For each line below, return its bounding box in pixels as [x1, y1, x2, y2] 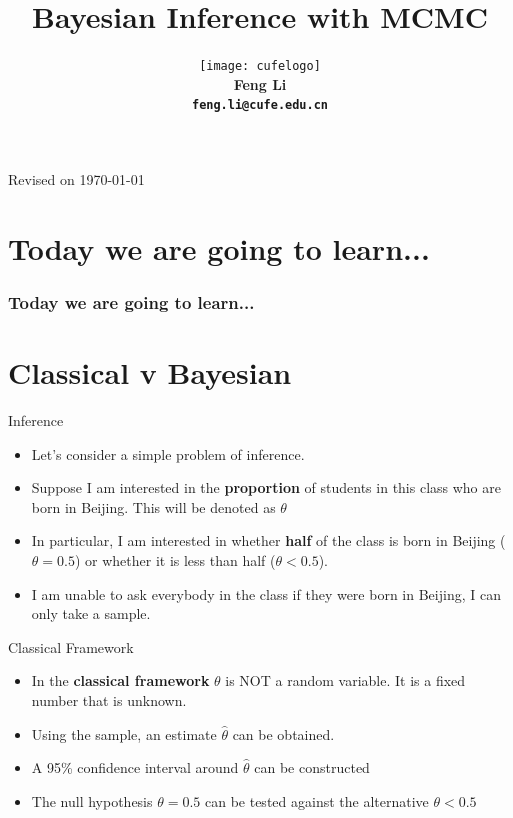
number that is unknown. [31, 689, 187, 710]
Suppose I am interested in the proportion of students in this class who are [31, 477, 501, 498]
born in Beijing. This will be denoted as [31, 496, 276, 517]
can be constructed [254, 757, 370, 778]
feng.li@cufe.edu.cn [191, 98, 329, 113]
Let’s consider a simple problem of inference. [31, 443, 305, 464]
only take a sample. [31, 603, 151, 624]
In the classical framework [31, 670, 210, 691]
